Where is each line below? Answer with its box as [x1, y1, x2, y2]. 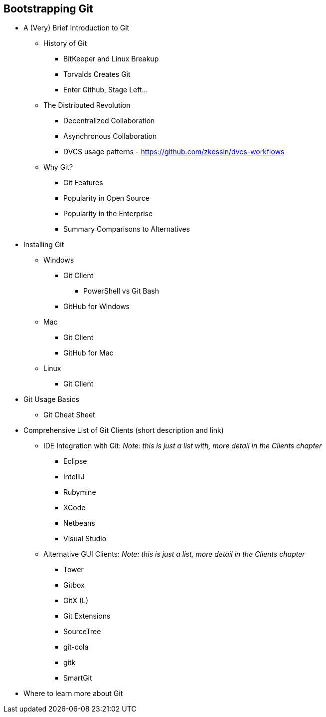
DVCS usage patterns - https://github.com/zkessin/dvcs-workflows [63, 147, 285, 156]
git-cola [63, 643, 89, 652]
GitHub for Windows [63, 302, 130, 311]
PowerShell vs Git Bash [83, 287, 160, 296]
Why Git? [43, 163, 73, 172]
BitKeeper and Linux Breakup [63, 54, 159, 63]
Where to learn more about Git [23, 689, 123, 698]
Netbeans [63, 519, 95, 528]
